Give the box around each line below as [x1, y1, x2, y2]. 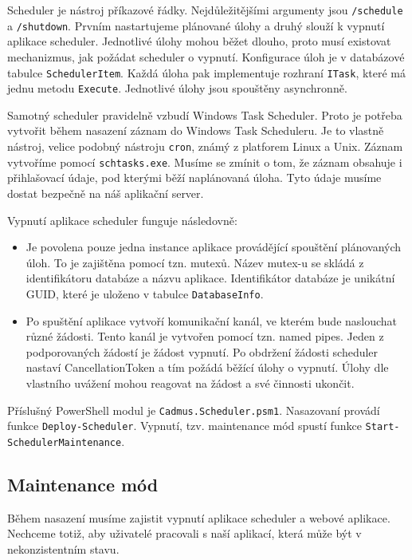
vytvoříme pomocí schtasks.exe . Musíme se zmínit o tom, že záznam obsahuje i [7, 153, 402, 170]
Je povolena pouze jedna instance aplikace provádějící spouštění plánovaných [26, 239, 402, 255]
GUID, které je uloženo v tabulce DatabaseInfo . [26, 285, 264, 302]
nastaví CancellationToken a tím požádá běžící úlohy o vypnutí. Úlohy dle [26, 359, 389, 376]
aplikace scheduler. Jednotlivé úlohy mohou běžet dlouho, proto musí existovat [7, 33, 391, 49]
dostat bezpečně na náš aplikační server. [7, 184, 204, 201]
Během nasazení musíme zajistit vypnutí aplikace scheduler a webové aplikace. [7, 509, 390, 526]
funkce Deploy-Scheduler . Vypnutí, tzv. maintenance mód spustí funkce [7, 417, 362, 434]
